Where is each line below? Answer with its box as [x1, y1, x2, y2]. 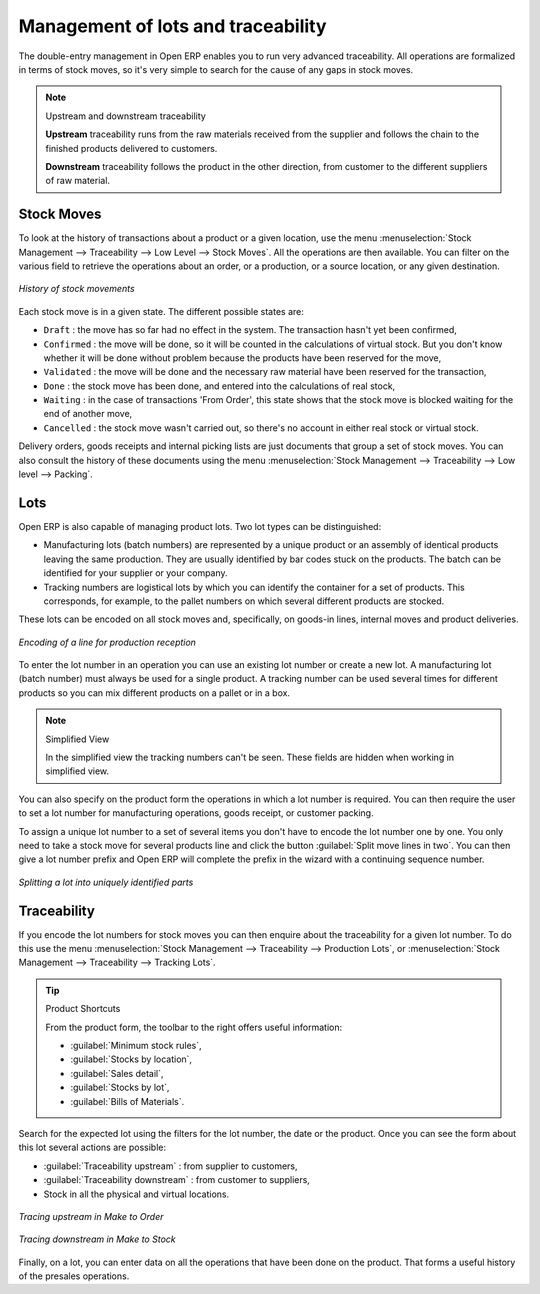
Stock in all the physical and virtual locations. [43, 1188, 230, 1200]
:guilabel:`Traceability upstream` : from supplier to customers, [43, 1160, 299, 1172]
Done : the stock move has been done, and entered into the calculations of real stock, [43, 380, 396, 392]
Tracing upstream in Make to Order [18, 1210, 164, 1222]
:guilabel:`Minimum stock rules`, [70, 1040, 202, 1052]
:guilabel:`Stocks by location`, [70, 1053, 193, 1065]
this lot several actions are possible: [18, 1141, 167, 1154]
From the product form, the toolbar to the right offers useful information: [45, 1021, 343, 1033]
